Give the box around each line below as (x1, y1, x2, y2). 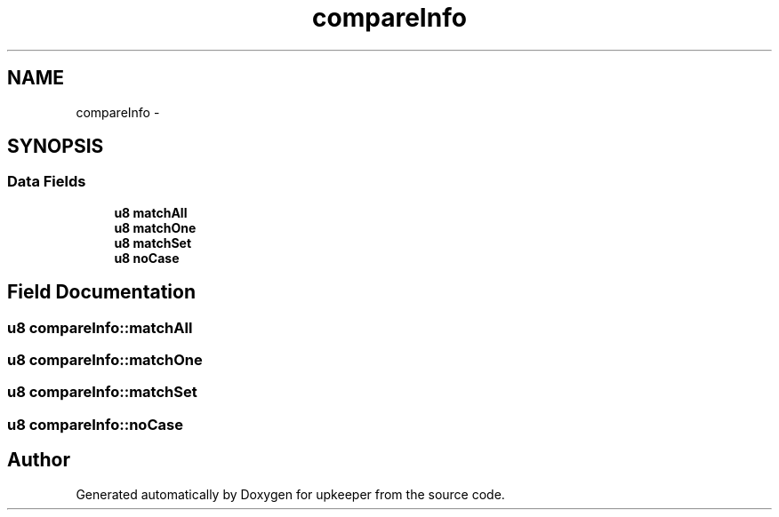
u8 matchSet (114, 235, 192, 251)
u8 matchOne (114, 219, 197, 235)
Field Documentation (7, 281, 196, 304)
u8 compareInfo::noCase (7, 415, 183, 433)
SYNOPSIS (7, 135, 104, 158)
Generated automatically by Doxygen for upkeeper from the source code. (76, 486, 505, 502)
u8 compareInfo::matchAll (7, 318, 193, 337)
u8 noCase (114, 250, 180, 266)
